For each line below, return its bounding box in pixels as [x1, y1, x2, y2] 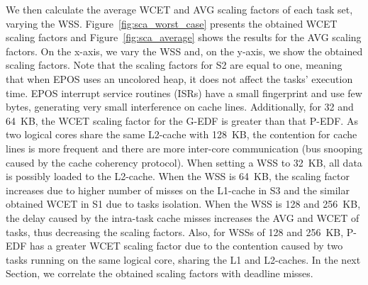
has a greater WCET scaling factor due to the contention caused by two [30, 238, 343, 253]
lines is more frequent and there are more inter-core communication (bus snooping [6, 140, 363, 155]
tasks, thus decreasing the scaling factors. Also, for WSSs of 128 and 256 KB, [6, 224, 344, 239]
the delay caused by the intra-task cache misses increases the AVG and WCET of [6, 210, 359, 225]
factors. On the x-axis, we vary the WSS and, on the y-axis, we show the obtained [6, 43, 363, 58]
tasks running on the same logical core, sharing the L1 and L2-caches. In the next [6, 252, 361, 267]
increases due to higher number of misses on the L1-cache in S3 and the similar [6, 182, 350, 197]
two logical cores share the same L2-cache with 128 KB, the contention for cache [6, 127, 357, 142]
